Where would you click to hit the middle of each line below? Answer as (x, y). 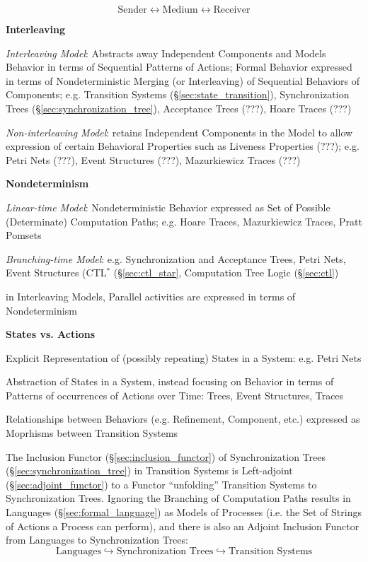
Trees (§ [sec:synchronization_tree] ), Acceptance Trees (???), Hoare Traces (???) (179, 108)
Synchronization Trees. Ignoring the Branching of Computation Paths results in (178, 498)
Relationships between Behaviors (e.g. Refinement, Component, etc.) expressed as (183, 419)
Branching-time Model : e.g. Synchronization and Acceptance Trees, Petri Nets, (176, 258)
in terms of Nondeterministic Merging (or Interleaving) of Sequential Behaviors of (183, 80)
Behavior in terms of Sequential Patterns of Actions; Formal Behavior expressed (179, 67)
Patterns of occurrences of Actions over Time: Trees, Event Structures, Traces (175, 395)
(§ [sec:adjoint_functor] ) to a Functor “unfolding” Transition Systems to (161, 484)
